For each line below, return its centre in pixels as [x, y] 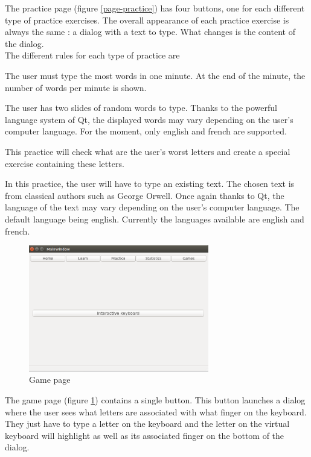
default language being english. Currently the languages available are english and [155, 219]
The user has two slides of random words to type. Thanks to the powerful [141, 108]
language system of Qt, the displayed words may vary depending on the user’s [149, 119]
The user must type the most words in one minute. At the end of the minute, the [155, 75]
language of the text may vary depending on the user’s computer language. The [152, 207]
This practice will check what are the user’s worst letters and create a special [148, 151]
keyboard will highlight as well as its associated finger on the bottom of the [145, 435]
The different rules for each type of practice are [92, 55]
